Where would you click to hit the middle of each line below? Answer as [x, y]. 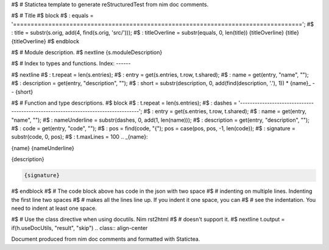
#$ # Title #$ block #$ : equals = [52, 16]
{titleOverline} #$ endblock [45, 41]
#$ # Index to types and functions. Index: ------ [71, 63]
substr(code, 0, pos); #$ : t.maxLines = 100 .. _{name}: [80, 137]
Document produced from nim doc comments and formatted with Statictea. [106, 239]
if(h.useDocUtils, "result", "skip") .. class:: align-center [80, 227]
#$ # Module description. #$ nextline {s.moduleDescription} [87, 52]
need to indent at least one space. [54, 208]
